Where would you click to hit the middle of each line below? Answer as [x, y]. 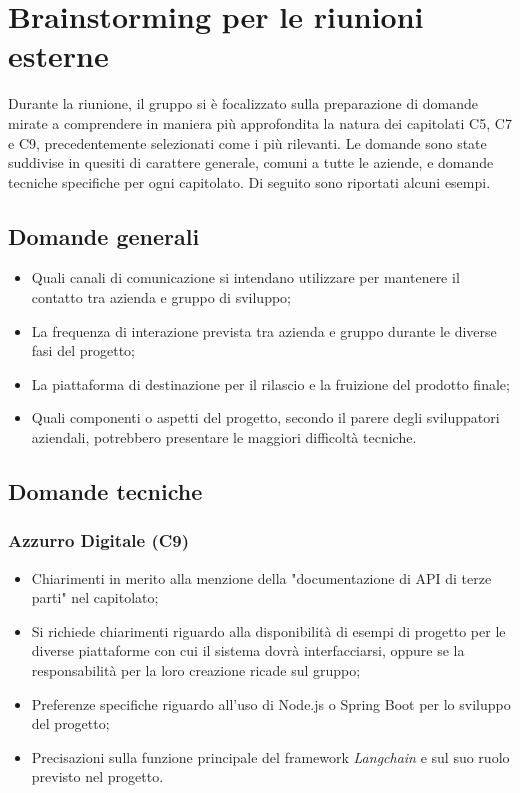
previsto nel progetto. [97, 776]
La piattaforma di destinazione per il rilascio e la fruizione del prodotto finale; [270, 383]
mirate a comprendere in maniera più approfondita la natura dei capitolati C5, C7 [260, 122]
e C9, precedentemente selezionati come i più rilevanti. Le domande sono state [247, 142]
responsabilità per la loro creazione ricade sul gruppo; [196, 670]
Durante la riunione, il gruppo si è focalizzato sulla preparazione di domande [243, 103]
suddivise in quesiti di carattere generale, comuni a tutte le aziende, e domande [251, 162]
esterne [58, 55]
